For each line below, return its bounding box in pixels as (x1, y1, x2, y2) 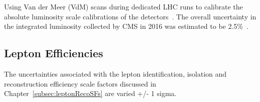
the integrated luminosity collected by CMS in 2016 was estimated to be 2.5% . (4, 21, 248, 31)
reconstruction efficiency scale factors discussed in (4, 78, 156, 89)
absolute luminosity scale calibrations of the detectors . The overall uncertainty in (4, 11, 256, 21)
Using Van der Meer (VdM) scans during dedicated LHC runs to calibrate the (4, 1, 243, 11)
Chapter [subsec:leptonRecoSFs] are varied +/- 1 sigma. (4, 88, 177, 99)
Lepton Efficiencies (4, 45, 103, 61)
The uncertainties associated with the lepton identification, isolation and (4, 68, 227, 79)
